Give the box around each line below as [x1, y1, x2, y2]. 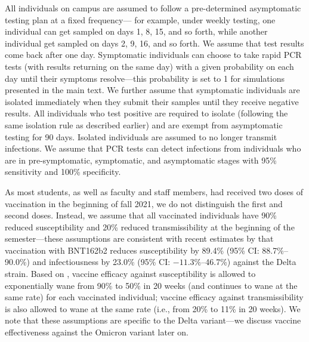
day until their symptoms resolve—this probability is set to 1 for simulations [5, 72, 285, 84]
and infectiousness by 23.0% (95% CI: [32, 255, 171, 268]
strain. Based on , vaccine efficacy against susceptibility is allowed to [5, 267, 256, 280]
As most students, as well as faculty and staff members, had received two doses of [5, 185, 304, 198]
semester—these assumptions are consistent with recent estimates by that [5, 232, 274, 245]
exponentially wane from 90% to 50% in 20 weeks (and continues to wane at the [5, 279, 298, 291]
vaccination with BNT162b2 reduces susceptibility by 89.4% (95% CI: [5, 244, 259, 256]
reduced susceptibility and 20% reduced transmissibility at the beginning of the [5, 220, 295, 233]
